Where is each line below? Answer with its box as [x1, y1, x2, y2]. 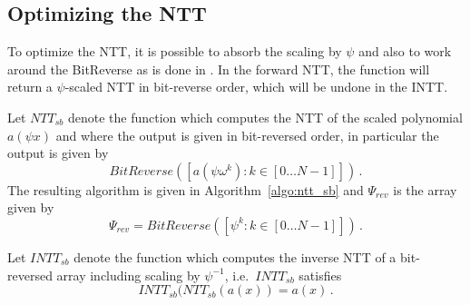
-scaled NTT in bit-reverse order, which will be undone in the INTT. [64, 77, 448, 96]
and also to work [358, 42, 452, 61]
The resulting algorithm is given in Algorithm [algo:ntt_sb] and [7, 180, 364, 199]
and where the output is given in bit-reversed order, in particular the [55, 125, 439, 144]
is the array [393, 180, 457, 199]
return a [7, 77, 53, 96]
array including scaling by [56, 265, 201, 284]
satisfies [299, 265, 342, 284]
